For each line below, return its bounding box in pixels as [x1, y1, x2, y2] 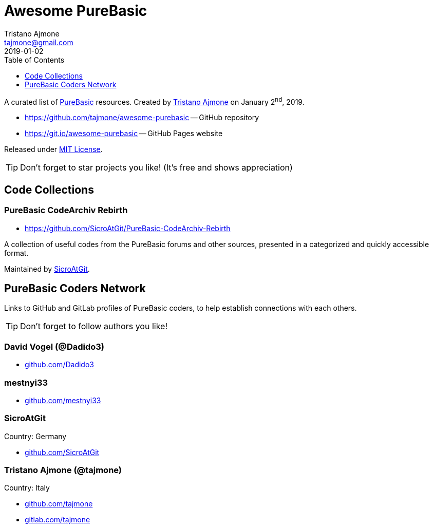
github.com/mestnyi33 [25, 395, 101, 405]
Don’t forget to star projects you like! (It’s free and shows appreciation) [20, 162, 293, 173]
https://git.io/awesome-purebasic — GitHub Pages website [25, 129, 223, 138]
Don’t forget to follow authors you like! [20, 321, 167, 332]
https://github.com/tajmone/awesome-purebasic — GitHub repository [25, 113, 259, 122]
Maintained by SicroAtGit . [4, 264, 90, 273]
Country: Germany [4, 431, 67, 441]
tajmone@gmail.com [4, 37, 73, 47]
